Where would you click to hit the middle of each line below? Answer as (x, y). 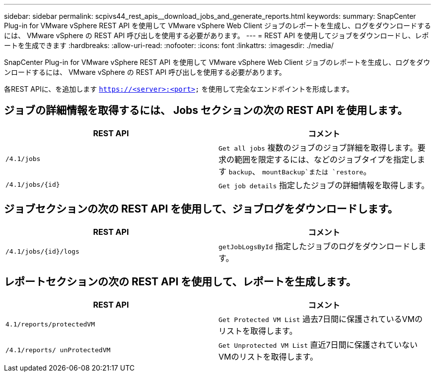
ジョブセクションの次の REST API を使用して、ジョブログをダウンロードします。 (201, 209)
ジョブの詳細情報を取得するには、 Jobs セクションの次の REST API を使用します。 (206, 110)
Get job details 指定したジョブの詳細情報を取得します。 (324, 185)
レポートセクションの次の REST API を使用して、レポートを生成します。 (180, 282)
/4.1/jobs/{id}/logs (42, 252)
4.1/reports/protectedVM (50, 324)
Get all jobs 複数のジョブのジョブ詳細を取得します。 (318, 147)
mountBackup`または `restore (313, 172)
